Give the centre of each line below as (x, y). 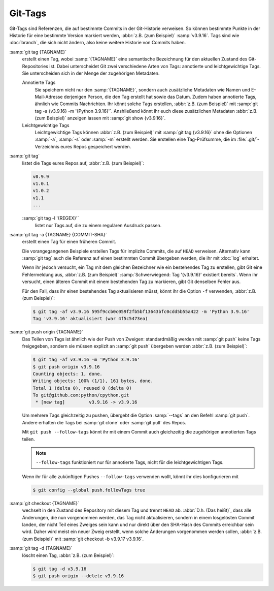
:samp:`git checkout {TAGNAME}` (44, 503)
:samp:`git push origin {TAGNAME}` (46, 332)
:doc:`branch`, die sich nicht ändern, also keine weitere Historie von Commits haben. (98, 43)
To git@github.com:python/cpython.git (81, 395)
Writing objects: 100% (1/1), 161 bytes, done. (93, 381)
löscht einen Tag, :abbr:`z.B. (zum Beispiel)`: (68, 555)
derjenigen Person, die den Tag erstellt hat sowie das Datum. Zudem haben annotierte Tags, (160, 97)
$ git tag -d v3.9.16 (60, 569)
